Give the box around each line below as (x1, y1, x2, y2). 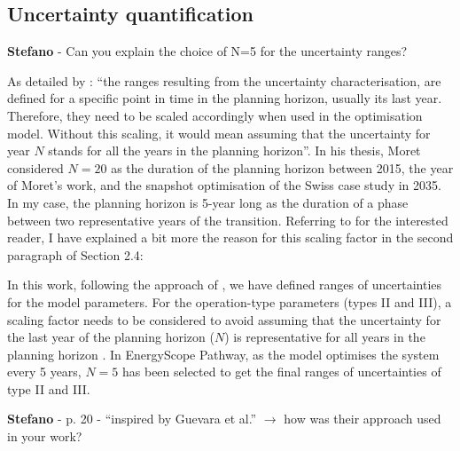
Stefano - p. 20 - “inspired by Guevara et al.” (7, 409, 257, 428)
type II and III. (7, 379, 90, 398)
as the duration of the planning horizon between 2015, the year (111, 158, 454, 177)
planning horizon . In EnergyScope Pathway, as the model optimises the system (7, 344, 440, 363)
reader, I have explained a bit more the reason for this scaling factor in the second (7, 228, 454, 247)
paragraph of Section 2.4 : (7, 245, 144, 264)
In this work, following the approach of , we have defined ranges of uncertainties (7, 275, 442, 294)
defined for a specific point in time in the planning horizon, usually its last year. (7, 89, 442, 107)
